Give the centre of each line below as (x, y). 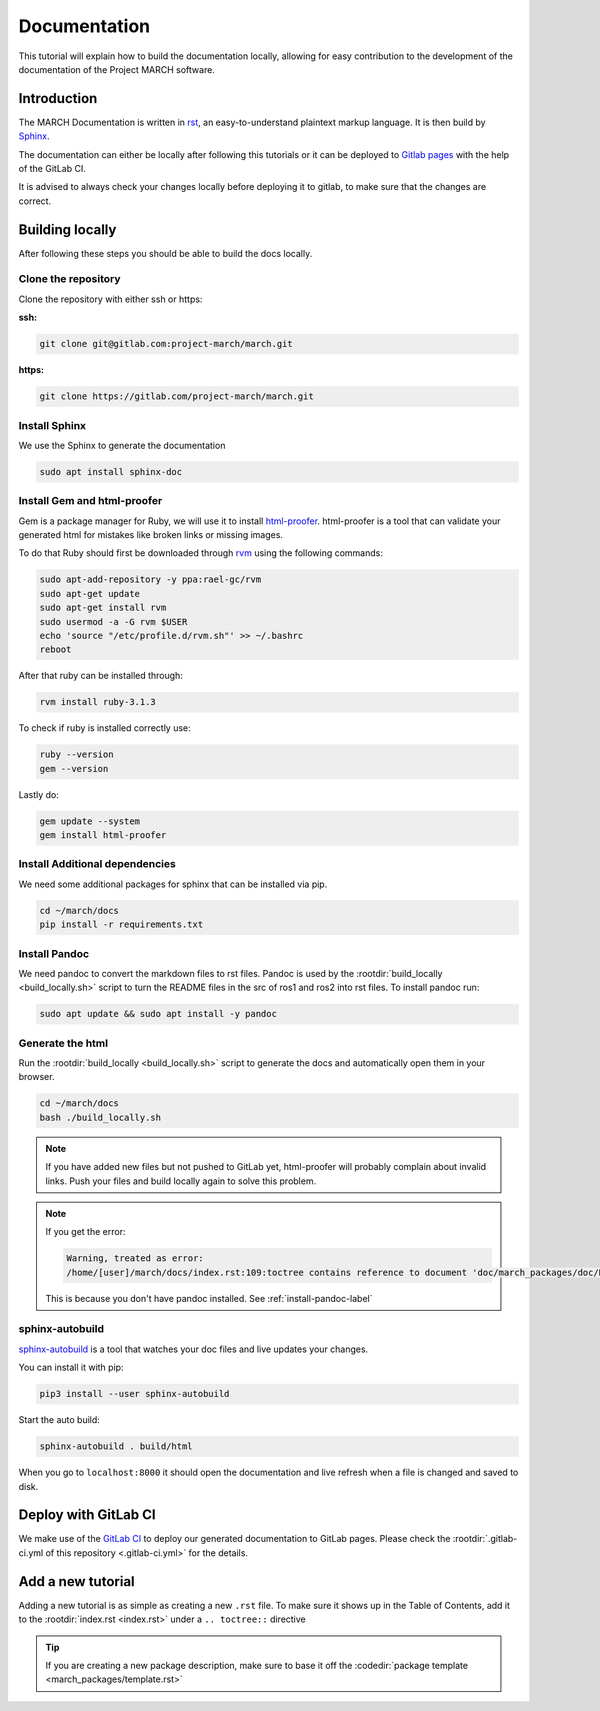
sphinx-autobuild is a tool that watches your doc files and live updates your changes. (193, 1349)
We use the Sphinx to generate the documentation (122, 445)
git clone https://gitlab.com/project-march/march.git (176, 396)
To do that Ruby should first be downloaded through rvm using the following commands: (201, 553)
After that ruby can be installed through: (101, 676)
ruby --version (76, 754)
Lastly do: (39, 794)
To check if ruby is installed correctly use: (105, 728)
